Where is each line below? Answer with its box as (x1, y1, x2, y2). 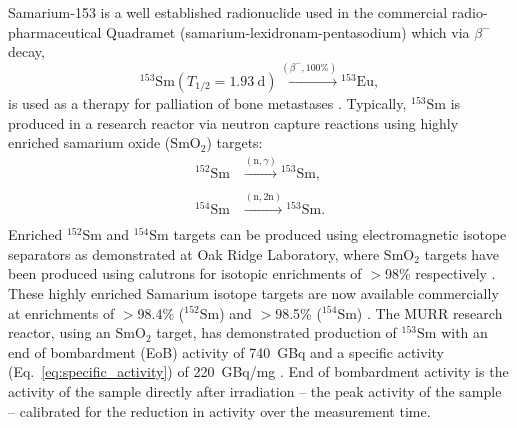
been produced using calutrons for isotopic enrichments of (8, 263, 362, 284)
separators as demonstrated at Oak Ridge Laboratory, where (8, 243, 380, 264)
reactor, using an (8, 322, 111, 343)
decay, (8, 41, 45, 62)
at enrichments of (8, 302, 115, 323)
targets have (424, 243, 499, 264)
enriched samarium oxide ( (8, 132, 171, 153)
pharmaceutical (8, 21, 102, 42)
